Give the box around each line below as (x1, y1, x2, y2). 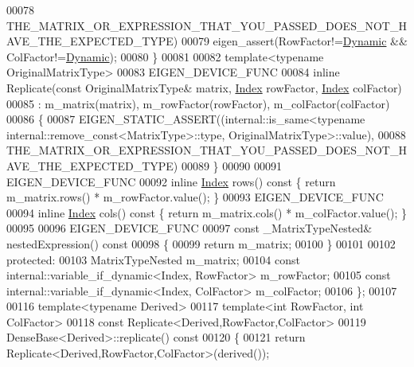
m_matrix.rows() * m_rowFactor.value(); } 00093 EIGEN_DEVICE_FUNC (6, 189, 384, 205)
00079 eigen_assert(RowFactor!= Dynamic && (181, 33, 408, 49)
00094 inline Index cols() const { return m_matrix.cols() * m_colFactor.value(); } (6, 204, 408, 221)
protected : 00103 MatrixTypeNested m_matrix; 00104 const (6, 251, 300, 267)
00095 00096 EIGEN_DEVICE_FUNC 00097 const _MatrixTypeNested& (6, 220, 373, 236)
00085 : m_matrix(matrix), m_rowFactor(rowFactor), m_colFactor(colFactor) (6, 95, 390, 111)
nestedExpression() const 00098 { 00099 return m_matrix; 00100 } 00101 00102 (6, 235, 396, 252)
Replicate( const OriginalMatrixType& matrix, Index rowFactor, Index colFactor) (6, 79, 402, 96)
